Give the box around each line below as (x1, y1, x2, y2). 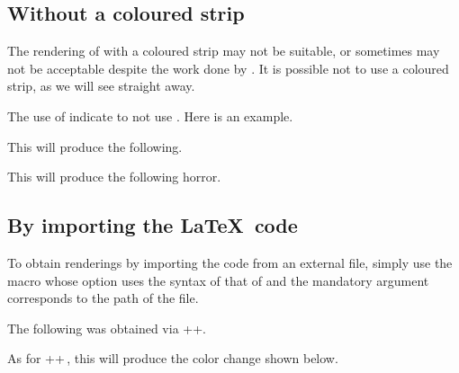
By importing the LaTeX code (7, 211, 298, 239)
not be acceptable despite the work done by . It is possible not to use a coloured (7, 58, 449, 77)
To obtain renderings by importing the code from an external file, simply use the (7, 253, 453, 271)
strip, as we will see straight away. (7, 76, 195, 95)
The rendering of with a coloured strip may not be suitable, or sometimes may (7, 41, 440, 60)
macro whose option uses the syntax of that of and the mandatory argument (7, 271, 429, 289)
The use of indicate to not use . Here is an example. (7, 106, 293, 125)
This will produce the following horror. (7, 167, 221, 186)
